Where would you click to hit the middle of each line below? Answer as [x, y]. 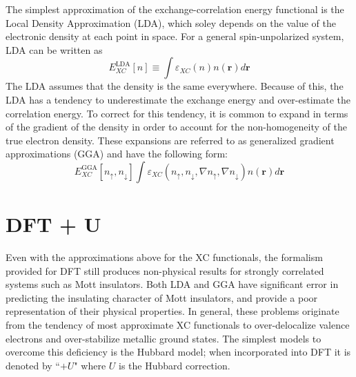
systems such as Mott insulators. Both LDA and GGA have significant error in [172, 284]
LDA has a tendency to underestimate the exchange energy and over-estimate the [178, 99]
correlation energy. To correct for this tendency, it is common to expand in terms [177, 113]
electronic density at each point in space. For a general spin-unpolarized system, [175, 36]
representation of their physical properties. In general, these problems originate [172, 311]
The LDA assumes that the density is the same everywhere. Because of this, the [175, 86]
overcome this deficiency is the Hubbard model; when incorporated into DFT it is [178, 352]
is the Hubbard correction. [175, 365]
